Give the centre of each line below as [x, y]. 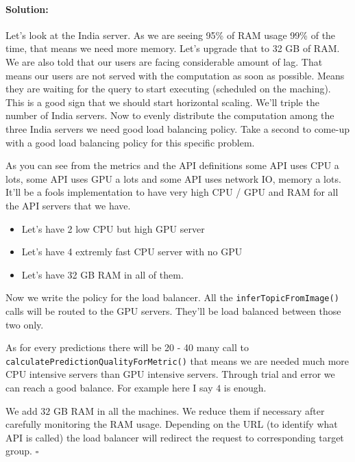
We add [22, 410]
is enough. [245, 387]
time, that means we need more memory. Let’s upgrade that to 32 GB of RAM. [173, 48]
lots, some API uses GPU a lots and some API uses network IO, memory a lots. [173, 178]
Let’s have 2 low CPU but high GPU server [113, 228]
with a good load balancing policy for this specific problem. [130, 142]
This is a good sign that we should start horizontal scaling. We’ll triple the [162, 102]
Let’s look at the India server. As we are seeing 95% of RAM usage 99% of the [171, 35]
